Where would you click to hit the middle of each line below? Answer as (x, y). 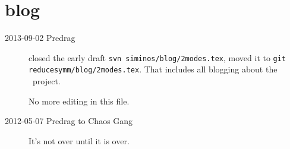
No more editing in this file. (79, 101)
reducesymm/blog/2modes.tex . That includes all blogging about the (153, 69)
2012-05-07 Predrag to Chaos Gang (69, 121)
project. (46, 81)
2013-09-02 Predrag (40, 38)
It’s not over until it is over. (79, 140)
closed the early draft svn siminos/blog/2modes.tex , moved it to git (157, 57)
